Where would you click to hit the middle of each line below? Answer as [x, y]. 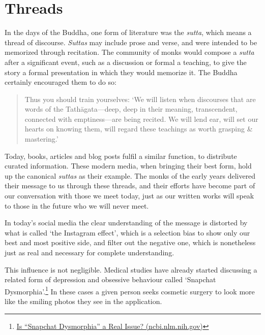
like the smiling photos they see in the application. [83, 301]
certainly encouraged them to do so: [61, 82]
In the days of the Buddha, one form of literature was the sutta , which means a [128, 32]
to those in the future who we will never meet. [77, 205]
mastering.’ [41, 139]
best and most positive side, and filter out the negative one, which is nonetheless [130, 242]
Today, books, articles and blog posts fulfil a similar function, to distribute [121, 156]
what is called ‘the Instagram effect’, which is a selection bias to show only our [127, 232]
